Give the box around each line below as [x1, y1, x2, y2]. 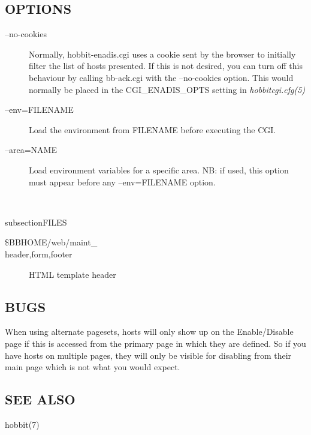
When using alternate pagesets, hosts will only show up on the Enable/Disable [5, 325, 294, 338]
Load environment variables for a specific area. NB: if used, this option [29, 163, 289, 176]
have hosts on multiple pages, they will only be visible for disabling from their [5, 349, 292, 361]
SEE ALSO [5, 390, 76, 409]
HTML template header [29, 268, 116, 280]
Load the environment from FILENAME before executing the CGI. [29, 123, 276, 136]
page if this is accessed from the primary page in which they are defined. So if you [5, 337, 306, 349]
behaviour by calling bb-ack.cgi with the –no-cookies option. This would [29, 71, 294, 83]
